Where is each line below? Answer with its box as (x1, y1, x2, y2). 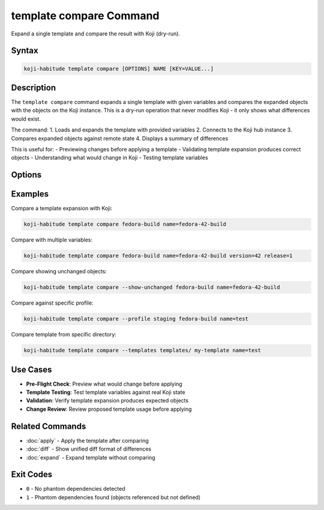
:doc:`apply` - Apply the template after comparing (26, 437, 149, 444)
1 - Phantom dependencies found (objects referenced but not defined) (26, 493, 201, 501)
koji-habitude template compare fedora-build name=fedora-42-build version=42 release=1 (23, 252, 293, 260)
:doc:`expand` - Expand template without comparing (26, 454, 155, 461)
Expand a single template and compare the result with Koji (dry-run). (11, 30, 180, 37)
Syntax (11, 46, 38, 56)
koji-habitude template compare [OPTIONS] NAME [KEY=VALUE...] (23, 65, 214, 72)
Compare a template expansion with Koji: (11, 205, 113, 212)
